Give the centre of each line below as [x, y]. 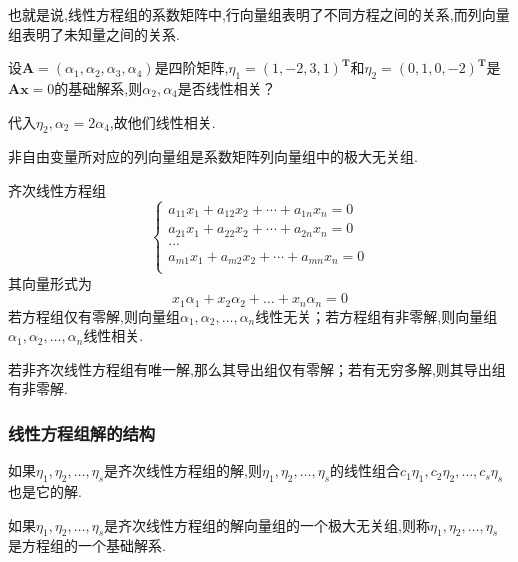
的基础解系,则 [98, 87]
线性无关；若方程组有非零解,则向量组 [376, 315]
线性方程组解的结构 [82, 432]
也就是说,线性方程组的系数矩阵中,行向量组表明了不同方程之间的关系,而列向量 [259, 14]
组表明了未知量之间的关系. [94, 33]
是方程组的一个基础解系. [87, 545]
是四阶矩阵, [191, 67]
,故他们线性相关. [162, 121]
